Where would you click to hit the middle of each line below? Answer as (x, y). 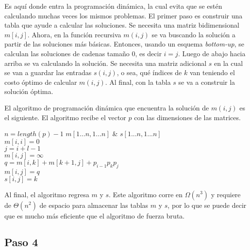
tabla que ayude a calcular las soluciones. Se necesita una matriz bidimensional (122, 25)
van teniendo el (212, 72)
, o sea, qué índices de (149, 72)
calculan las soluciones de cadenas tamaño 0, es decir (83, 53)
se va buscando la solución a (193, 34)
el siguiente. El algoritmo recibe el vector (65, 117)
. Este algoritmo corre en (146, 194)
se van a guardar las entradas (48, 72)
